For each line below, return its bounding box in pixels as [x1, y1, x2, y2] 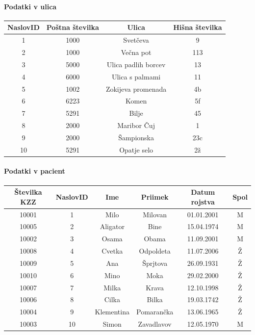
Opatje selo [119, 144, 153, 155]
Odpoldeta [139, 246, 171, 256]
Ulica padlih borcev [106, 59, 166, 69]
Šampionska [118, 132, 154, 142]
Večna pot [121, 47, 152, 57]
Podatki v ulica [4, 1, 57, 11]
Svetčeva [123, 35, 149, 45]
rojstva [191, 196, 215, 206]
